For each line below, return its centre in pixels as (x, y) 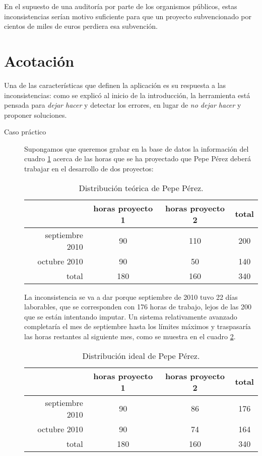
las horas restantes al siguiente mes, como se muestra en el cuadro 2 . (130, 336)
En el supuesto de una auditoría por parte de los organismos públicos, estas (121, 6)
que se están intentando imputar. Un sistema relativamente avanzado (131, 316)
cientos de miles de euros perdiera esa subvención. (81, 26)
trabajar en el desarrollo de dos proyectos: (89, 169)
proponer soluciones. (36, 115)
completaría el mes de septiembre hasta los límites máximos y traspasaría (138, 326)
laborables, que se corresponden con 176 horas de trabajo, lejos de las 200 (138, 307)
